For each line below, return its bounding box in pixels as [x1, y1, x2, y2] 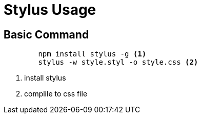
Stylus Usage [4, 1, 96, 18]
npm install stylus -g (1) [38, 50, 147, 58]
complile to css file [24, 89, 88, 99]
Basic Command [4, 28, 89, 41]
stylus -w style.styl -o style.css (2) [38, 58, 198, 67]
